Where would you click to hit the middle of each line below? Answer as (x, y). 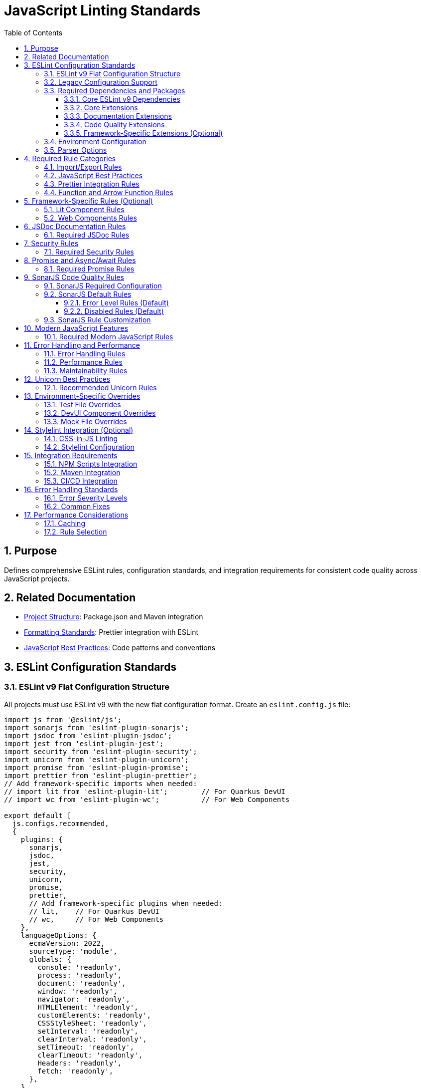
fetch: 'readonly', (75, 1071)
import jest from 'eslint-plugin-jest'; (84, 743)
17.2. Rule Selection (75, 532)
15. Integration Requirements (71, 455)
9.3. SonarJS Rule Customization (97, 319)
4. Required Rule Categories (70, 158)
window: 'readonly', (77, 991)
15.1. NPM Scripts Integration (91, 464)
